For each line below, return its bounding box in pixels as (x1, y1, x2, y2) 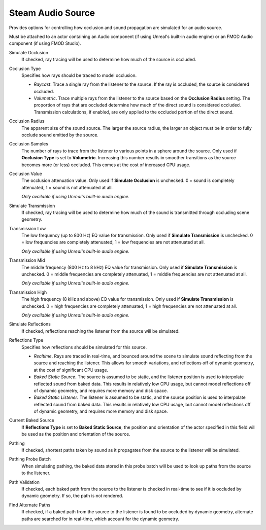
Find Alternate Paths (9, 502, 51, 508)
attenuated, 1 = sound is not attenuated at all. (21, 184, 113, 190)
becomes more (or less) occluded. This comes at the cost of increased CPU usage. (21, 162, 191, 168)
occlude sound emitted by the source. (21, 132, 99, 138)
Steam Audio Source (9, 7, 95, 18)
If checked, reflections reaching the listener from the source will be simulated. (21, 328, 180, 334)
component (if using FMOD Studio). (9, 40, 81, 46)
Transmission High (9, 289, 47, 295)
